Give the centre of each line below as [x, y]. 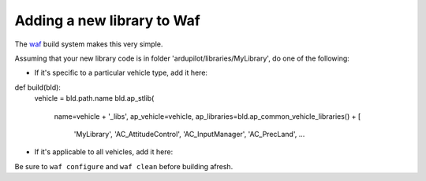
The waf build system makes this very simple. [89, 44]
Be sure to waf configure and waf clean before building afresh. [124, 166]
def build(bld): [37, 87]
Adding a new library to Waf [108, 20]
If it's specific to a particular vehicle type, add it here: [121, 73]
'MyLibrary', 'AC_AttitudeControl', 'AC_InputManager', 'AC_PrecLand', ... [189, 134]
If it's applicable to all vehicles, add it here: [104, 152]
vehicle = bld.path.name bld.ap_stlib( [94, 98]
